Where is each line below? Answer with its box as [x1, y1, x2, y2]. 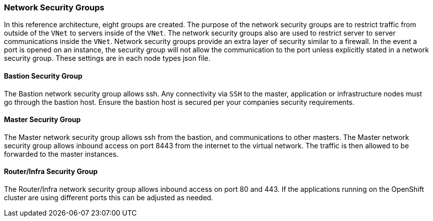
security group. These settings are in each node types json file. [4, 54, 211, 63]
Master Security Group [4, 115, 81, 124]
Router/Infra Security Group [4, 167, 98, 176]
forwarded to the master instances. [4, 149, 119, 158]
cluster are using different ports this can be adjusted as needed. [4, 193, 213, 202]
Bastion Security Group [4, 71, 82, 80]
